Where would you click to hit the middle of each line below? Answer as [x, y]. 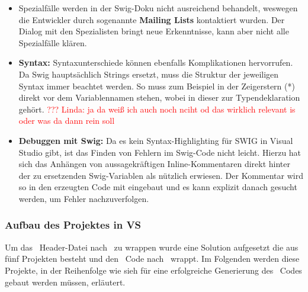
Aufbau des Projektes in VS [73, 225]
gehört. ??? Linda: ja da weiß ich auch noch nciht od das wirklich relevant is [157, 109]
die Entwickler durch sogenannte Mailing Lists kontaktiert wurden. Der [152, 19]
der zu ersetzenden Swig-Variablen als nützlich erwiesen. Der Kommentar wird [161, 175]
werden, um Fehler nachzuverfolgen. [84, 198]
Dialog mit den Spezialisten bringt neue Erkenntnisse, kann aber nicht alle [154, 31]
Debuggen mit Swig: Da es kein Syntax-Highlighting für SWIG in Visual [156, 140]
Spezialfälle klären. [53, 42]
